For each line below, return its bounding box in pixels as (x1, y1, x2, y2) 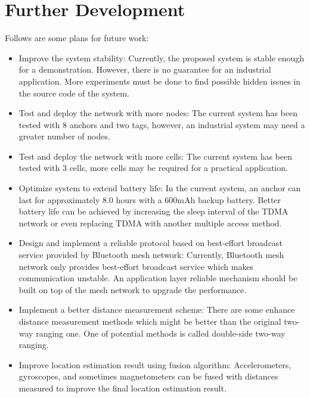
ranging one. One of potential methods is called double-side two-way (36, 327, 286, 339)
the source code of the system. (18, 86, 129, 99)
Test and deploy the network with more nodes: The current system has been (18, 107, 297, 119)
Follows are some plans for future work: (5, 32, 149, 44)
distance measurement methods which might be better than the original (18, 315, 281, 327)
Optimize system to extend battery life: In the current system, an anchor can (18, 182, 301, 194)
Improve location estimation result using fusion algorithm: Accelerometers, (18, 358, 292, 371)
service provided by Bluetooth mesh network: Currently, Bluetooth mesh (18, 248, 284, 261)
